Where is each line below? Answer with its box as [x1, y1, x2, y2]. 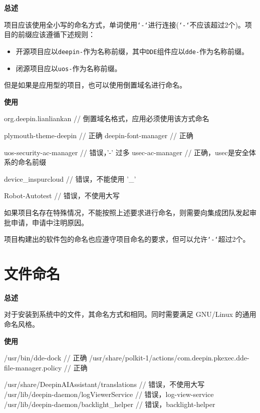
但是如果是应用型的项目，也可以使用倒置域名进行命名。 [4, 80, 186, 90]
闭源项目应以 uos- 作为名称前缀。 [16, 63, 122, 73]
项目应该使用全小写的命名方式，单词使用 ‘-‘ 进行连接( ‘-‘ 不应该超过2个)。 [4, 19, 245, 30]
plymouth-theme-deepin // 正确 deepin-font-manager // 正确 [4, 130, 193, 140]
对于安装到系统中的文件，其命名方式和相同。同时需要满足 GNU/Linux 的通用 [4, 309, 256, 319]
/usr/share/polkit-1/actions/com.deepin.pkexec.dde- [89, 352, 249, 363]
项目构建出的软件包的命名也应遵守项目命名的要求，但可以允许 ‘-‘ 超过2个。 [4, 234, 250, 244]
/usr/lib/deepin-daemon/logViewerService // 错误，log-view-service [4, 389, 214, 399]
